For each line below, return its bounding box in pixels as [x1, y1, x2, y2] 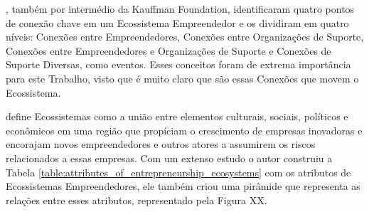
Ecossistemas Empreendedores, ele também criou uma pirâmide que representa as [6, 179, 360, 194]
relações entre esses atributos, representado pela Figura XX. [6, 192, 267, 207]
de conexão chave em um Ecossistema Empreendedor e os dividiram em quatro [6, 15, 349, 30]
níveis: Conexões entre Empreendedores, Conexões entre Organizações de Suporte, [6, 29, 364, 44]
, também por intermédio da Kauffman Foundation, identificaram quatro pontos [6, 1, 355, 16]
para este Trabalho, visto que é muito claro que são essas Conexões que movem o [6, 70, 359, 85]
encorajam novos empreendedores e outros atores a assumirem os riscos [6, 137, 316, 152]
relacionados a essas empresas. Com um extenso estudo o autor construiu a [6, 150, 333, 165]
